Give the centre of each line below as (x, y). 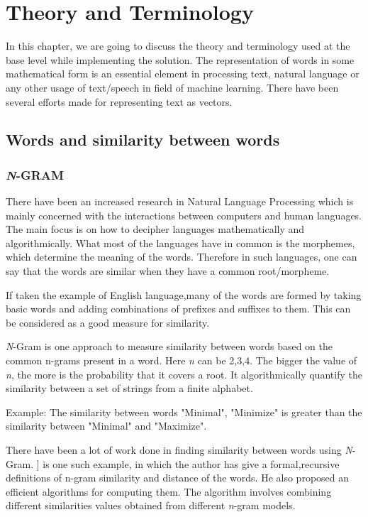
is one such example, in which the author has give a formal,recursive (191, 463)
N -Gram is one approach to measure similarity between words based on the (169, 346)
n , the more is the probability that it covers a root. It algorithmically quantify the (184, 374)
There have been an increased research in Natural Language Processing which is (180, 201)
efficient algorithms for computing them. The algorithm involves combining (169, 491)
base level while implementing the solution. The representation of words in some (180, 59)
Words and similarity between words (143, 140)
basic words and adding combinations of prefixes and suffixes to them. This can (178, 309)
